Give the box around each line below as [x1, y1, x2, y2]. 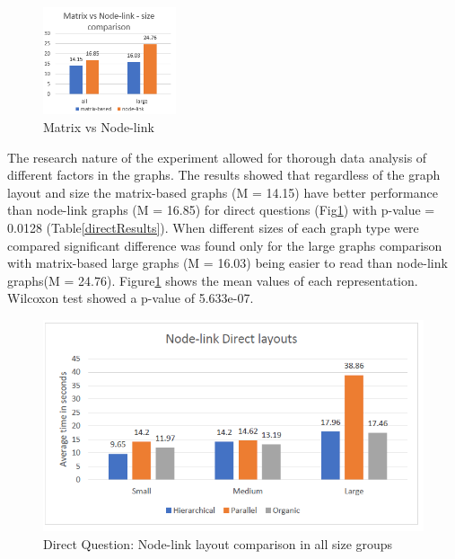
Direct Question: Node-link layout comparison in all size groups [43, 535, 393, 554]
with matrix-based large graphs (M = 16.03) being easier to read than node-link [7, 253, 448, 272]
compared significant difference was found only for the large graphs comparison [7, 235, 442, 254]
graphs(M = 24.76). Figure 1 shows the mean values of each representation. [7, 271, 418, 289]
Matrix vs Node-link [43, 117, 154, 136]
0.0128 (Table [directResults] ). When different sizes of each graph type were [7, 217, 419, 236]
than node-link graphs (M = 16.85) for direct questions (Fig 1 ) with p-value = [7, 200, 435, 219]
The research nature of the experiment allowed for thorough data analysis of [7, 147, 427, 166]
